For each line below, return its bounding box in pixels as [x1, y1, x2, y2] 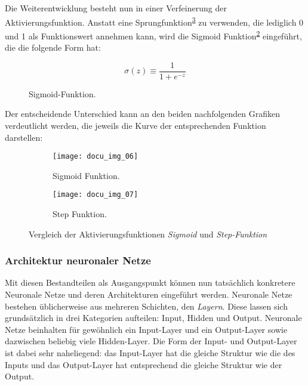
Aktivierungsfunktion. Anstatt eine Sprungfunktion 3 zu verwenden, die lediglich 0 [5, 14, 304, 28]
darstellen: [5, 131, 43, 143]
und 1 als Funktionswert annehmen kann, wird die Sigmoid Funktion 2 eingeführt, [5, 27, 302, 42]
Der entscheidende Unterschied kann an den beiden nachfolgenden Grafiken [5, 107, 281, 120]
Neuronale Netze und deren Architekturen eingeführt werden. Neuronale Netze [5, 288, 292, 301]
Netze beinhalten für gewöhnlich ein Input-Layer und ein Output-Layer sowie [5, 323, 288, 335]
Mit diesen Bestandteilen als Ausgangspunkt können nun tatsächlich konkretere [5, 276, 295, 289]
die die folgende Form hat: [5, 41, 101, 54]
